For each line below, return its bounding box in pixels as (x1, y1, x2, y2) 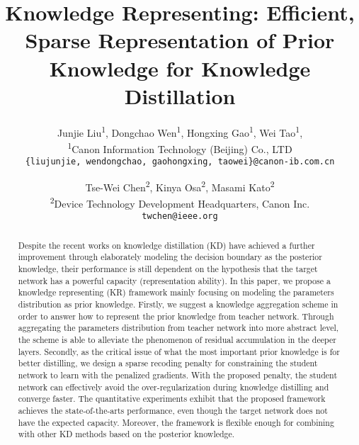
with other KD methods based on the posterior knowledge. (18, 428, 235, 440)
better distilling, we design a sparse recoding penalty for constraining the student (18, 357, 318, 369)
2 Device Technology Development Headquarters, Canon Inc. (50, 194, 310, 210)
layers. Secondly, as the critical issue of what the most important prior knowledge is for (18, 345, 340, 357)
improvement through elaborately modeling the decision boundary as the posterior (18, 251, 322, 263)
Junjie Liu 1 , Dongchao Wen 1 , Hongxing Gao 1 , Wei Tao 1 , (57, 123, 303, 140)
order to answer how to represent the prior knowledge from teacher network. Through (18, 310, 334, 322)
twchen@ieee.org (142, 211, 218, 222)
